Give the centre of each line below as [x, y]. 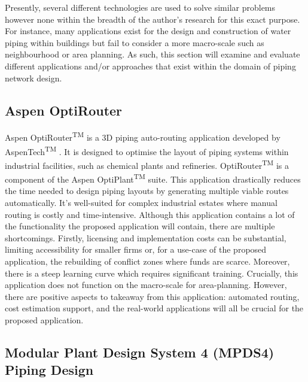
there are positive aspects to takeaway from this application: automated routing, [152, 296]
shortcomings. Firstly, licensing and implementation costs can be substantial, [146, 237]
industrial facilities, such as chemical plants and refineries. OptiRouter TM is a [147, 164]
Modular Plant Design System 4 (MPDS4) [140, 352]
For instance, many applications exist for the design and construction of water [148, 31]
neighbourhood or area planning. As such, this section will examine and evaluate [153, 54]
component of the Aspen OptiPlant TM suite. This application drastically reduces [153, 178]
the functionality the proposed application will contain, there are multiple [140, 226]
